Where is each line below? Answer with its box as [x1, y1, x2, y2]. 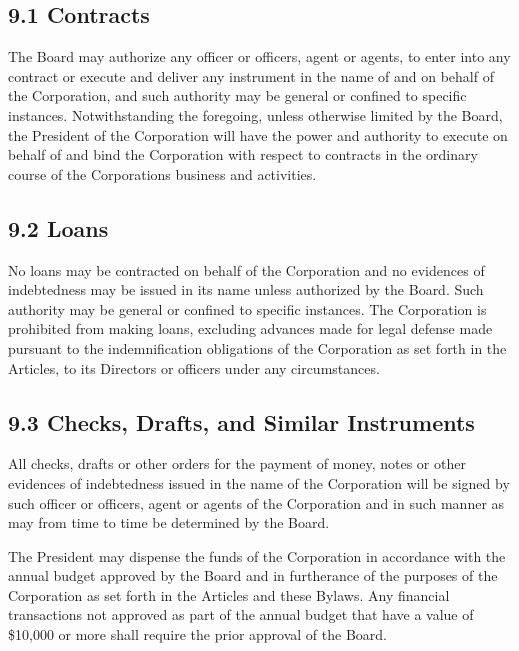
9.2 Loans [8, 212, 109, 243]
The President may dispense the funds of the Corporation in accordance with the [8, 545, 506, 566]
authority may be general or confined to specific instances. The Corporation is [8, 298, 487, 319]
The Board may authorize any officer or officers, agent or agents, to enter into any [8, 46, 511, 67]
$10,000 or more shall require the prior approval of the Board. [8, 624, 387, 645]
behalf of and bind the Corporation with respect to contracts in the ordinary [8, 144, 478, 165]
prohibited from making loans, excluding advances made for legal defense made [8, 318, 493, 339]
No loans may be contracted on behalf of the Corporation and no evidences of [8, 259, 485, 280]
